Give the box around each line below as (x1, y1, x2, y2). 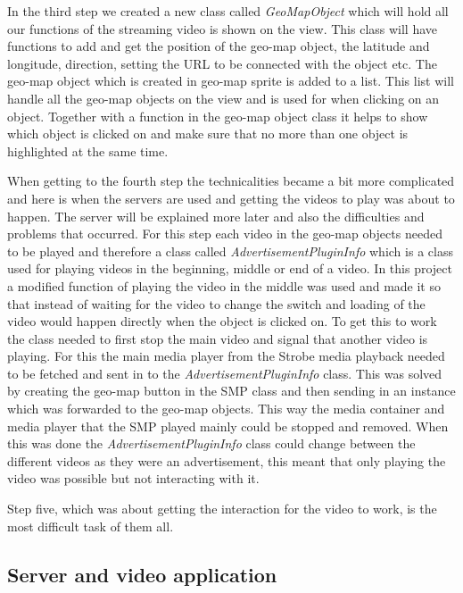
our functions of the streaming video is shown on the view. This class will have (7, 19, 438, 38)
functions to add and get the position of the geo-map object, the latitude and (7, 37, 430, 55)
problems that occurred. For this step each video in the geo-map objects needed (7, 224, 442, 243)
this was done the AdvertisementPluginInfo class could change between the (7, 434, 416, 453)
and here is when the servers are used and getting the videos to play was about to (7, 188, 455, 207)
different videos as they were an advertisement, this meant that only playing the (7, 451, 446, 470)
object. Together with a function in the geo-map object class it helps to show (7, 106, 428, 125)
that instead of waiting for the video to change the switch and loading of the (7, 294, 426, 313)
